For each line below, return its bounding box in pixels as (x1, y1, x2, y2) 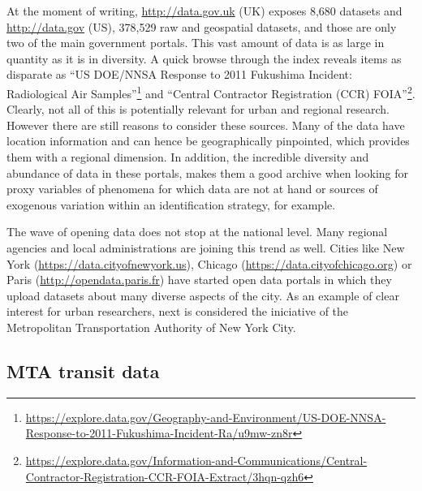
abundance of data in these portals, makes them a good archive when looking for (6, 164, 409, 181)
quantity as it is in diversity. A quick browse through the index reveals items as (6, 50, 402, 67)
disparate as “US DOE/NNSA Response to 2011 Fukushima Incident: (6, 66, 352, 83)
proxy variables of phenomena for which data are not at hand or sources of (6, 180, 378, 197)
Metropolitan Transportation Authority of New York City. (6, 318, 296, 335)
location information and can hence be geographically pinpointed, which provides (6, 132, 410, 149)
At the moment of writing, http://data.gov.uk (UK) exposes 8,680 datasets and (6, 2, 403, 19)
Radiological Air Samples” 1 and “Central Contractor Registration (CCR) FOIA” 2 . (6, 82, 416, 101)
